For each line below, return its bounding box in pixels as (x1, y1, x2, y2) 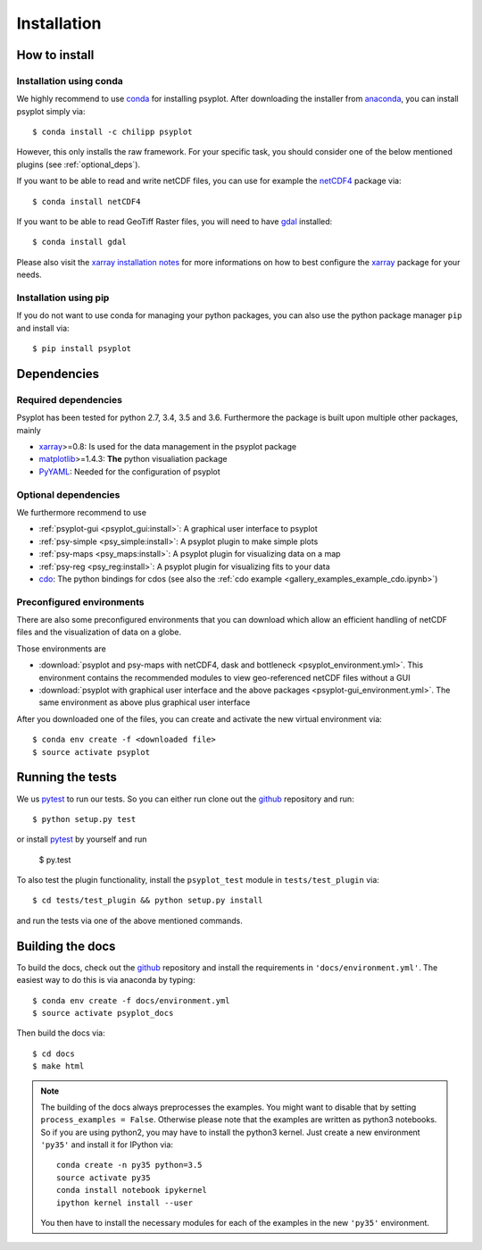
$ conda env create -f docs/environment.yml (32, 995, 231, 1005)
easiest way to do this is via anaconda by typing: (16, 975, 195, 986)
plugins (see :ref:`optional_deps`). (16, 159, 141, 170)
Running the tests (16, 769, 118, 785)
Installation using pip (16, 291, 110, 304)
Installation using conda (16, 74, 124, 87)
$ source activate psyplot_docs (32, 1008, 174, 1018)
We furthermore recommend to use (16, 508, 147, 517)
